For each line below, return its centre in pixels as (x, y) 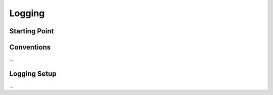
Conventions (30, 47)
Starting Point (32, 31)
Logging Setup (33, 74)
